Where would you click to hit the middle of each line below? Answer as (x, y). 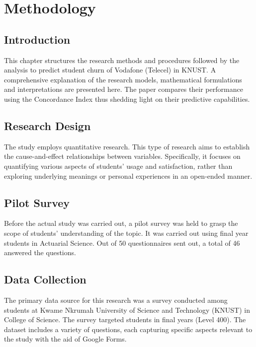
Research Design (47, 125)
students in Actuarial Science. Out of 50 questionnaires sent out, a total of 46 (122, 243)
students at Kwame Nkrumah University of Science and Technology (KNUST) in (127, 310)
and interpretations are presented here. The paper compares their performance (124, 89)
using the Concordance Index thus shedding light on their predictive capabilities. (127, 99)
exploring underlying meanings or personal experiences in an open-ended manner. (128, 175)
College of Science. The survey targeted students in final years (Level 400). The (125, 319)
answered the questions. (40, 252)
